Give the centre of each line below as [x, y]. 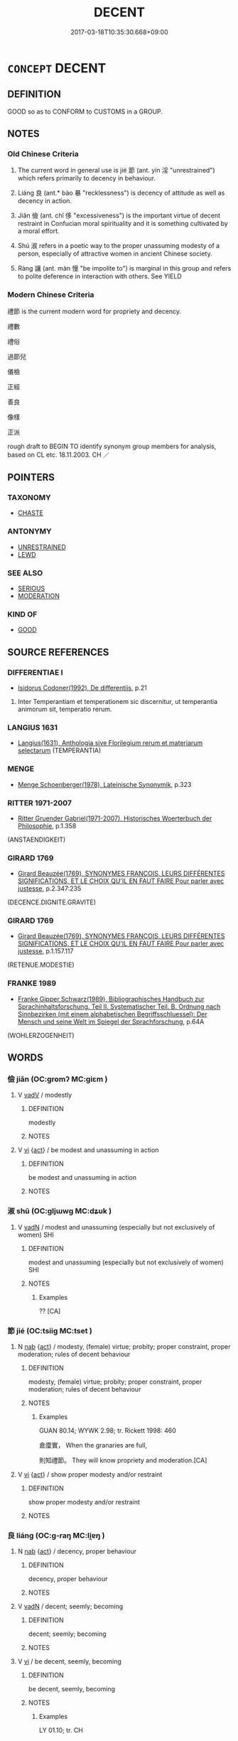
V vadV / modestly [45, 1095]
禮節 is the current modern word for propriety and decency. [94, 311]
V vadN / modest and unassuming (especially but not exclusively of [116, 1227]
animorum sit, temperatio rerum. [65, 709]
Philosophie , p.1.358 [47, 825]
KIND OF [22, 614]
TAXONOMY [29, 498]
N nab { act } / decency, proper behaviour [77, 1551]
